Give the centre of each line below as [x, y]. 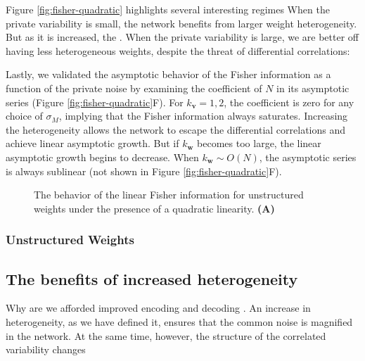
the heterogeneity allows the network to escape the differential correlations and [175, 129]
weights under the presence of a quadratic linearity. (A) [154, 208]
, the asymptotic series [308, 157]
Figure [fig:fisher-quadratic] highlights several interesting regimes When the [168, 9]
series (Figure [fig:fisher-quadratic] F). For [95, 102]
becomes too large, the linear [259, 143]
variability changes [46, 349]
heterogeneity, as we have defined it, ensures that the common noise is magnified [179, 321]
